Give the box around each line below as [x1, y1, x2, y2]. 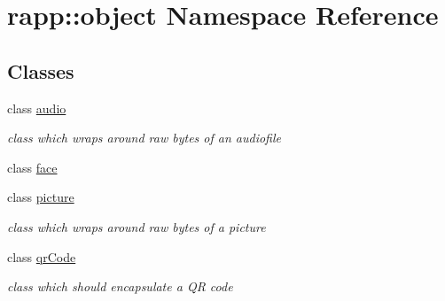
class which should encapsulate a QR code [7, 277, 233, 296]
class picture [7, 188, 74, 206]
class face [7, 158, 58, 176]
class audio [7, 98, 66, 117]
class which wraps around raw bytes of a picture [7, 217, 266, 235]
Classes [7, 57, 74, 84]
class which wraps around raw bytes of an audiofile [7, 128, 281, 147]
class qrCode [7, 247, 76, 266]
